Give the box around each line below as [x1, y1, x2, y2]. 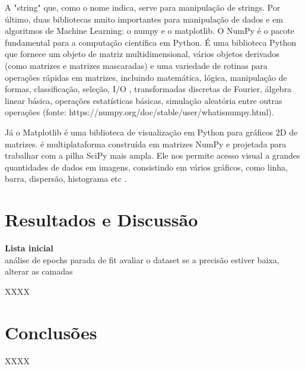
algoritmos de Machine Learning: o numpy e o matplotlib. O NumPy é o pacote [5, 24, 294, 37]
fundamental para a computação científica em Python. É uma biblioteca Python [5, 36, 297, 48]
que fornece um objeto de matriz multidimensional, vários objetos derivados [5, 48, 279, 60]
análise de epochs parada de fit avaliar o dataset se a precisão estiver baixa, [5, 253, 279, 266]
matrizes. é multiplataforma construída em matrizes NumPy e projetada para [5, 137, 287, 150]
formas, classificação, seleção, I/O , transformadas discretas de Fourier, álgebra [5, 83, 291, 95]
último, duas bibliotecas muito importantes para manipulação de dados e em [5, 12, 283, 25]
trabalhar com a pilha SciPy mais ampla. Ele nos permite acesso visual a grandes [5, 149, 300, 162]
